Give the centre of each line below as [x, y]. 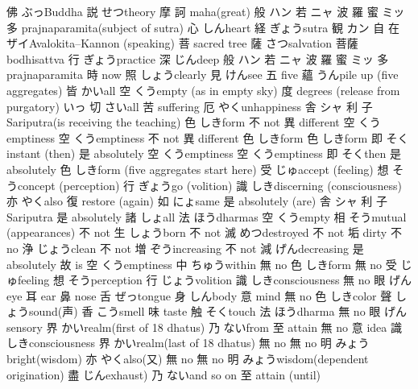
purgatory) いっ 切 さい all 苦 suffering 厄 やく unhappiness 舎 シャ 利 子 [190, 106]
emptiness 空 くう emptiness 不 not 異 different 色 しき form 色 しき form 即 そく [208, 137]
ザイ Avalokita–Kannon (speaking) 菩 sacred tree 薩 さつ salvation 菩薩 [182, 43]
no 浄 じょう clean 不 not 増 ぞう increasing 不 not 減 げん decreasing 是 [185, 248]
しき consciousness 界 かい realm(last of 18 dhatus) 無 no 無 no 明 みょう [188, 343]
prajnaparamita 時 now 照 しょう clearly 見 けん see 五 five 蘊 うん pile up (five [203, 74]
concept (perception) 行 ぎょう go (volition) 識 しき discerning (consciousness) [210, 185]
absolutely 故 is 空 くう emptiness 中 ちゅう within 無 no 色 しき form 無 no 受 [202, 264]
